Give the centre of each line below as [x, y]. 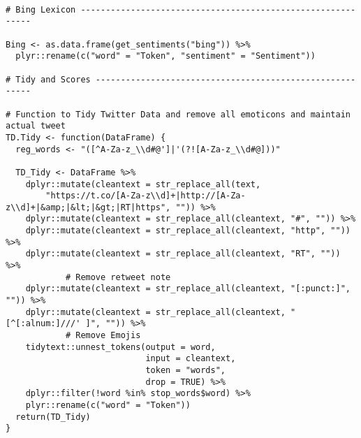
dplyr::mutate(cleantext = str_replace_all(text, [143, 184]
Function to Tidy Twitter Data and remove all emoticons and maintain [183, 114]
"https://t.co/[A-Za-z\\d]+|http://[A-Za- [146, 196]
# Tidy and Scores [48, 79]
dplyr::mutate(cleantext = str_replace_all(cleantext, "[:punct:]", [188, 289]
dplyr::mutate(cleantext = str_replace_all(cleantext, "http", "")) [188, 231]
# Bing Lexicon [41, 9]
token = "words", [185, 370]
